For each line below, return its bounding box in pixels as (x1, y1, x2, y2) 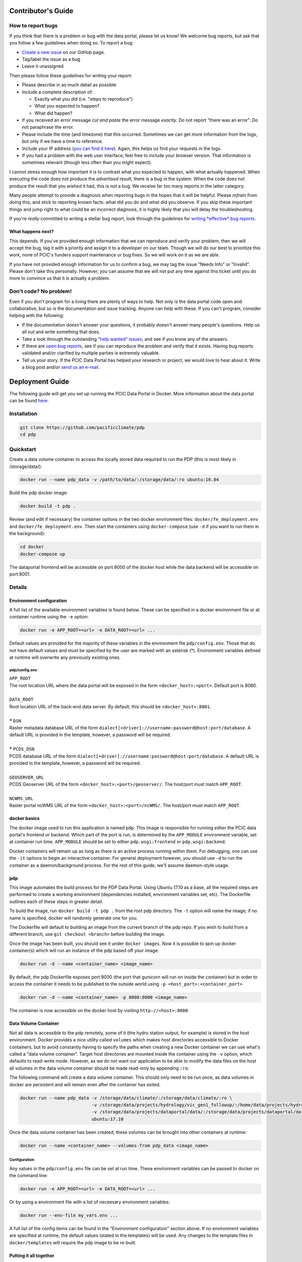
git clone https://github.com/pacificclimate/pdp (20, 425, 145, 430)
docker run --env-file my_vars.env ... (20, 1213, 118, 1219)
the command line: (9, 1173, 48, 1179)
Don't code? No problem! (9, 288, 72, 295)
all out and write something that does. (22, 329, 101, 335)
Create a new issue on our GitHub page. (22, 49, 105, 55)
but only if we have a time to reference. (22, 138, 103, 144)
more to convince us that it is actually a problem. (9, 275, 110, 281)
